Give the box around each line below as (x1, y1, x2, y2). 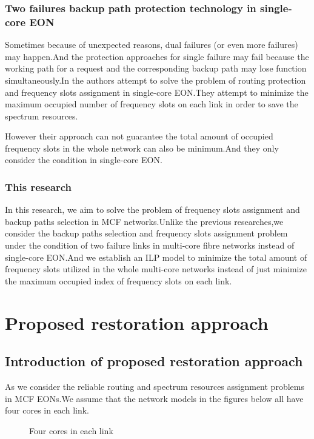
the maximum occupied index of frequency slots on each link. (5, 274, 232, 287)
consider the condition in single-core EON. (5, 153, 162, 166)
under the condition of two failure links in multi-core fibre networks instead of (5, 239, 295, 252)
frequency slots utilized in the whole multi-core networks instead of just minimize (5, 263, 307, 275)
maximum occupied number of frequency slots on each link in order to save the (5, 98, 298, 110)
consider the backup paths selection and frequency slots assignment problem (5, 227, 288, 240)
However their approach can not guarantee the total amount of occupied (5, 130, 273, 142)
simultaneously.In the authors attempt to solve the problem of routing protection (5, 73, 306, 86)
